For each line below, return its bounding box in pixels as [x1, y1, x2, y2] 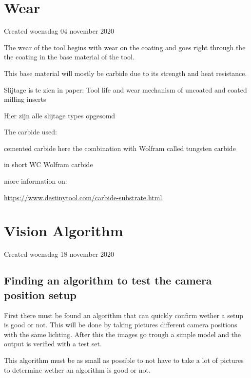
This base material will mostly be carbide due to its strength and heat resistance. [4, 68, 247, 78]
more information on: [4, 176, 67, 186]
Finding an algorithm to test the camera [4, 273, 212, 288]
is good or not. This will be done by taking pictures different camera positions [4, 320, 237, 330]
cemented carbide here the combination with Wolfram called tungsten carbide [4, 143, 236, 153]
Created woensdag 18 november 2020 [4, 249, 115, 259]
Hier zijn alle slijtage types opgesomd [4, 110, 116, 120]
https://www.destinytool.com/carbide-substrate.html [4, 192, 162, 202]
